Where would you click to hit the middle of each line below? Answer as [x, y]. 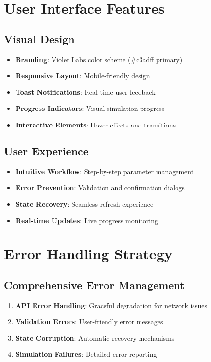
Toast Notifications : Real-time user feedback [85, 92]
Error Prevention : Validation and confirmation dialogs [100, 188]
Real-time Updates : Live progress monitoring [87, 220]
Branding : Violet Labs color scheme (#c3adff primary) [99, 59]
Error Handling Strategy [88, 254]
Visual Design [39, 39]
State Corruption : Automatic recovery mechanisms [95, 337]
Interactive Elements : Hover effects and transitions [95, 124]
